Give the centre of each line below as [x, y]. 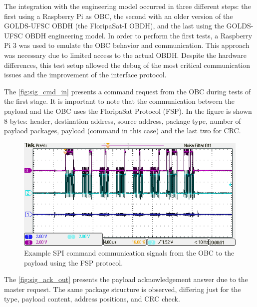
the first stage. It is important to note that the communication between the [119, 101]
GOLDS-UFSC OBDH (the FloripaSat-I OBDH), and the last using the [114, 26]
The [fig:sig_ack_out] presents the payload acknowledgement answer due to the [126, 279]
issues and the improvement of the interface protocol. [85, 75]
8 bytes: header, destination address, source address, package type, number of [123, 121]
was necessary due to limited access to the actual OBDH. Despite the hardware [126, 55]
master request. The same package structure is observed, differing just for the [123, 289]
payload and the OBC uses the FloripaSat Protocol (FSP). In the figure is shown [128, 111]
